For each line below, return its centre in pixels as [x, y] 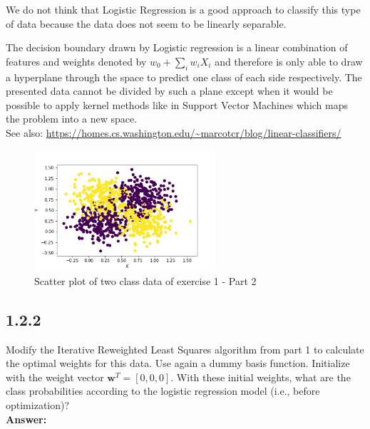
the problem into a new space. [72, 119]
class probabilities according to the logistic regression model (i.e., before [163, 391]
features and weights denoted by [76, 61]
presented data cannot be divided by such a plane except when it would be [169, 91]
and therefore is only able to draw [289, 61]
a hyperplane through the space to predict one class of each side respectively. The [184, 77]
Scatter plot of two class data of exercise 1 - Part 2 [145, 280]
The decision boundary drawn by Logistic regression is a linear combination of [177, 47]
